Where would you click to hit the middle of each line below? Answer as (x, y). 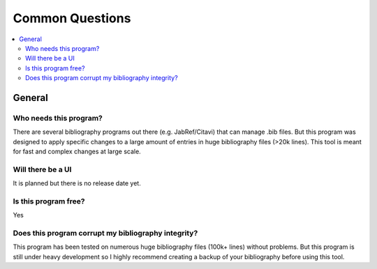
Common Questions (72, 18)
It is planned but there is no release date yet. (77, 183)
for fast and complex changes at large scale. (77, 152)
